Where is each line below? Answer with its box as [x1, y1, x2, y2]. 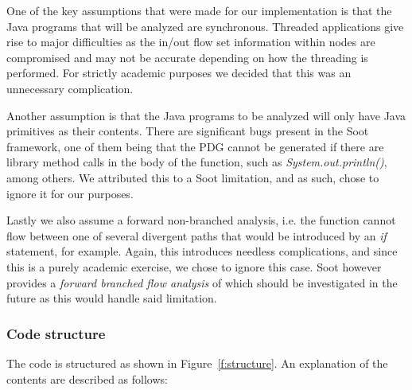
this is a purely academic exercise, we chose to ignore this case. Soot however [6, 258, 382, 275]
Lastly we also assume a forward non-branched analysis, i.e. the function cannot [6, 212, 396, 228]
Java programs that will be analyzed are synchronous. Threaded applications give [6, 18, 404, 34]
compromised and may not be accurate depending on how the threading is [6, 49, 368, 65]
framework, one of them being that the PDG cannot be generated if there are [6, 138, 384, 154]
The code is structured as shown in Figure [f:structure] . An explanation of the [6, 354, 388, 371]
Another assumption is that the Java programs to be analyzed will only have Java [6, 107, 406, 123]
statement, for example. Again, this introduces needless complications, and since [6, 243, 398, 259]
